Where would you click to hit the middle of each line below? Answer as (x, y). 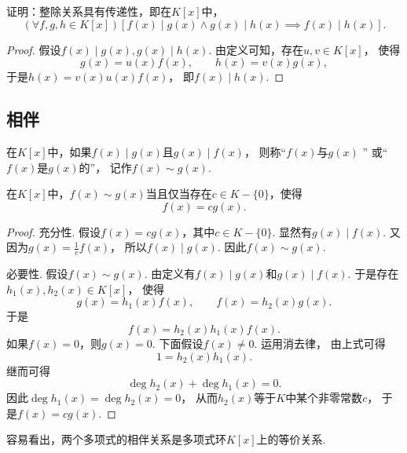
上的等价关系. (291, 439)
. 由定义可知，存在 (256, 49)
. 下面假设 (178, 343)
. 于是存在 (373, 274)
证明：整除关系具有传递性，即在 (89, 11)
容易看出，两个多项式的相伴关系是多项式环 (116, 439)
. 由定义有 (170, 274)
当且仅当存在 (179, 194)
